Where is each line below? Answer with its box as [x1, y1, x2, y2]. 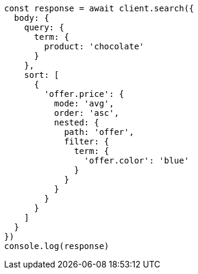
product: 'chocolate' [44, 42, 145, 51]
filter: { [64, 137, 110, 146]
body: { [14, 13, 49, 23]
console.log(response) [4, 241, 110, 251]
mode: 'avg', [54, 99, 114, 108]
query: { [24, 23, 65, 32]
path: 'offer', [64, 127, 135, 137]
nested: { [54, 118, 100, 127]
